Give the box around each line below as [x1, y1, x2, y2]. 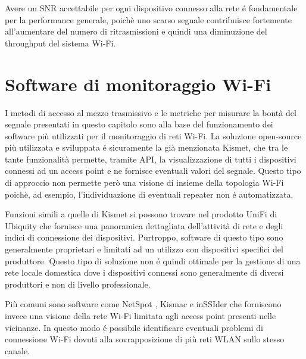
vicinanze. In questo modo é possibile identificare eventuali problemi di [5, 321, 263, 333]
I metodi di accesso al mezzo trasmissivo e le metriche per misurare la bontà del [5, 106, 296, 118]
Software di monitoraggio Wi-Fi [5, 71, 271, 96]
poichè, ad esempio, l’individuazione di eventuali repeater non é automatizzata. [5, 188, 293, 200]
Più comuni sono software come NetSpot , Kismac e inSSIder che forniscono [5, 298, 282, 310]
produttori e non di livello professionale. [5, 277, 151, 290]
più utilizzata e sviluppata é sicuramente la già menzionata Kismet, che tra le [5, 141, 288, 154]
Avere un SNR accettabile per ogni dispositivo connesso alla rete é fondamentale [5, 2, 298, 14]
